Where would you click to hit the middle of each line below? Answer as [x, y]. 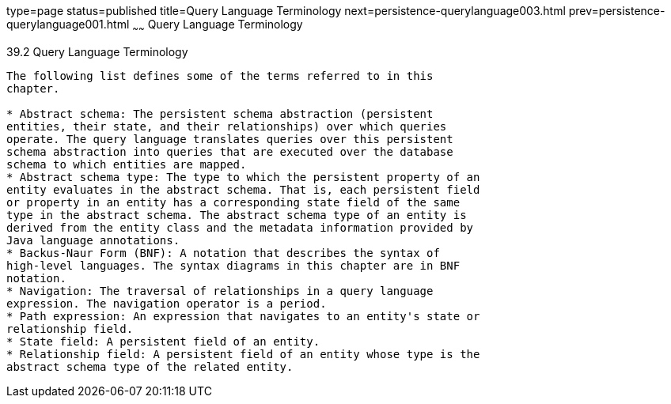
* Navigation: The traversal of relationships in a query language [220, 291]
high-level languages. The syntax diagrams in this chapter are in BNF [233, 265]
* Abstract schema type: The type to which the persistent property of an [243, 177]
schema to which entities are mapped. [127, 164]
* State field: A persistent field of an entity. [163, 341]
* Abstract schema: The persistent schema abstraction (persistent [220, 113]
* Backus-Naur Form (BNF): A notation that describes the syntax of [223, 253]
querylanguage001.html [68, 24]
